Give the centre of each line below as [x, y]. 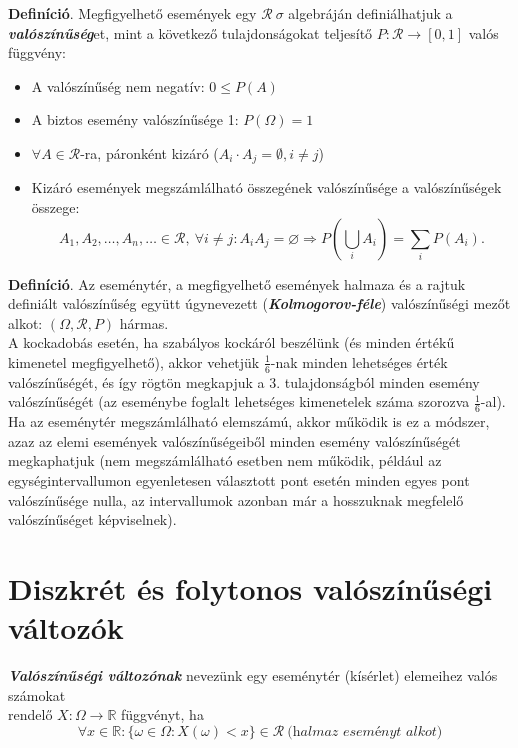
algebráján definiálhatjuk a [370, 13]
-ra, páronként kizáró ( [149, 152]
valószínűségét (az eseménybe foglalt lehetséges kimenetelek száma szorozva [239, 401]
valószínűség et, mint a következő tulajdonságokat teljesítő [190, 32]
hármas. [144, 322]
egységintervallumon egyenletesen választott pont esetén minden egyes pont [239, 480]
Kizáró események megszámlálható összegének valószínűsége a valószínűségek [266, 187]
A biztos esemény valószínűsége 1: [135, 119]
